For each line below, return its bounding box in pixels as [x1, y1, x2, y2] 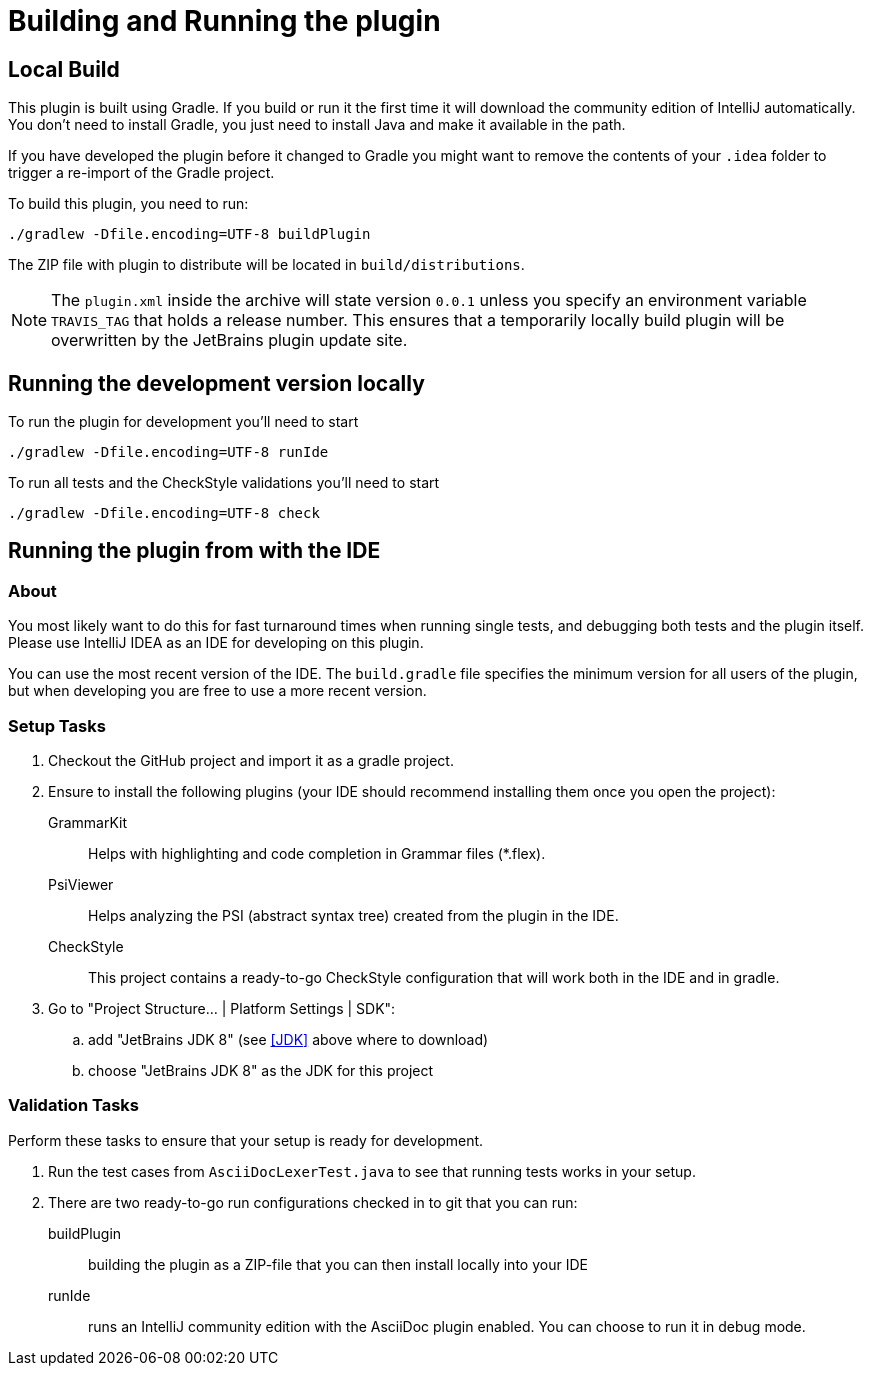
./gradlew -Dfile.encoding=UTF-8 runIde [8, 444, 329, 461]
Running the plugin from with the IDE [8, 538, 381, 564]
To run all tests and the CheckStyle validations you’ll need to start [8, 474, 440, 492]
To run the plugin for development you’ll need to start [8, 413, 359, 431]
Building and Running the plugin [8, 4, 441, 38]
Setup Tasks [8, 715, 106, 736]
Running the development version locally [8, 370, 425, 396]
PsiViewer [48, 875, 114, 893]
